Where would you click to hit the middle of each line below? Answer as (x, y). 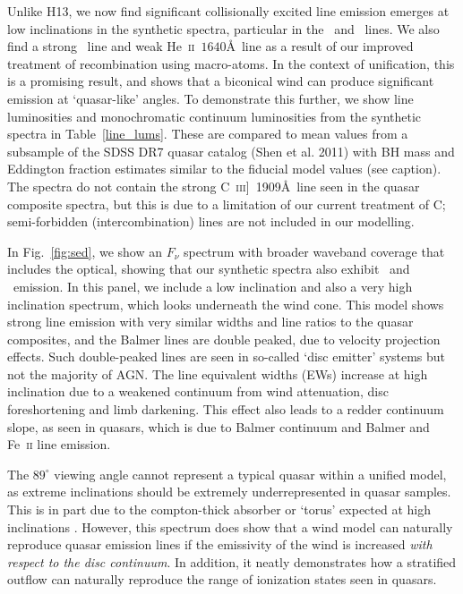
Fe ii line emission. (59, 444)
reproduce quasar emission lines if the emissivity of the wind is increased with (220, 544)
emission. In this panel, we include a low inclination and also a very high (213, 286)
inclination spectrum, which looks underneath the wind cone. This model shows (226, 304)
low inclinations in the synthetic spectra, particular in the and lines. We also (223, 28)
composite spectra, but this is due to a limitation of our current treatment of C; (227, 204)
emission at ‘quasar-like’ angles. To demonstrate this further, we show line (210, 98)
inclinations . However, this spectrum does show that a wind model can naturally (230, 526)
